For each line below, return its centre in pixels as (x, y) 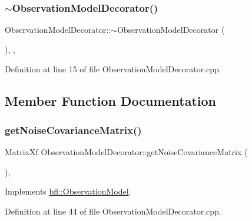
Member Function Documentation (111, 101)
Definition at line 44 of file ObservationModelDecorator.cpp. (113, 211)
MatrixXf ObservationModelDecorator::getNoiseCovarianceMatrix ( (126, 152)
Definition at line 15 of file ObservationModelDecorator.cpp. (113, 69)
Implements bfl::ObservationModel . (68, 191)
